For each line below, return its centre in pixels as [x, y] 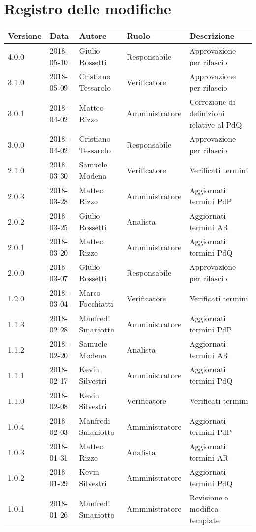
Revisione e [209, 498]
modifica [204, 509]
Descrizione [212, 36]
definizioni [207, 113]
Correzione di [212, 102]
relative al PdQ [216, 125]
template [204, 520]
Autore [93, 36]
